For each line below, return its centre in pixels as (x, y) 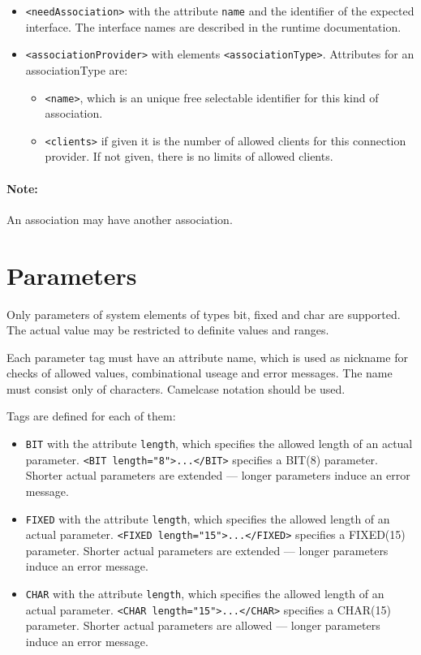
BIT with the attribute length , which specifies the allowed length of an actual (219, 444)
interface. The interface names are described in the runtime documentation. (213, 26)
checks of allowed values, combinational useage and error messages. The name (200, 373)
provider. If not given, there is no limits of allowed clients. (189, 156)
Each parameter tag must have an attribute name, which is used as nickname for (207, 357)
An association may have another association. (120, 219)
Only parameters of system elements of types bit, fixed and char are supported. (204, 314)
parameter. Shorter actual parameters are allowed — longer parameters (203, 625)
